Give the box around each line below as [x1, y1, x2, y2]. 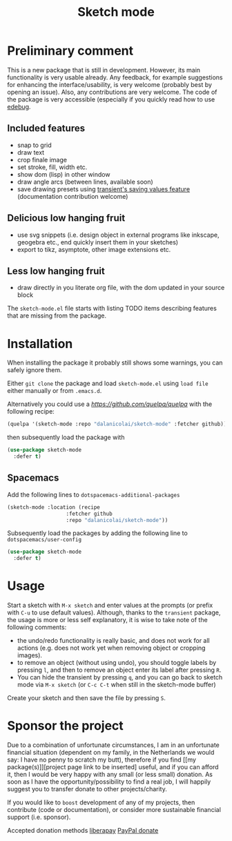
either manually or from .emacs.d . [7, 387, 102, 395]
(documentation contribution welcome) [17, 192, 128, 200]
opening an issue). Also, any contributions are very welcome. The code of [7, 88, 217, 96]
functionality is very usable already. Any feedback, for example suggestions [7, 73, 223, 81]
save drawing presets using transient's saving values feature [17, 184, 191, 193]
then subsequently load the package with [7, 433, 125, 442]
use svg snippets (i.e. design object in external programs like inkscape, [17, 231, 220, 239]
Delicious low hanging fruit [7, 212, 126, 224]
